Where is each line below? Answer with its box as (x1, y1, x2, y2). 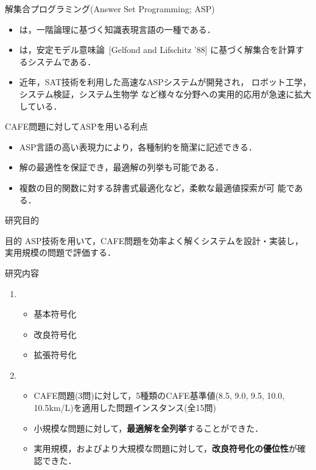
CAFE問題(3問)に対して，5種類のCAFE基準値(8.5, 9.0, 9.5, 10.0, (33, 389, 285, 402)
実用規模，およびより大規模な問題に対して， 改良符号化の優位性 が (33, 442, 297, 455)
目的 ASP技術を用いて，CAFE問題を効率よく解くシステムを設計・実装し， (5, 234, 303, 247)
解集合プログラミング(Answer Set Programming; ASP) (5, 2, 215, 15)
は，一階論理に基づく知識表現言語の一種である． (19, 23, 216, 35)
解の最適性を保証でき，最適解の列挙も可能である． (19, 161, 224, 174)
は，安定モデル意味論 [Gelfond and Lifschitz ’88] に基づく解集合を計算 (19, 43, 296, 56)
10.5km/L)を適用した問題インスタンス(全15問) (33, 401, 217, 414)
